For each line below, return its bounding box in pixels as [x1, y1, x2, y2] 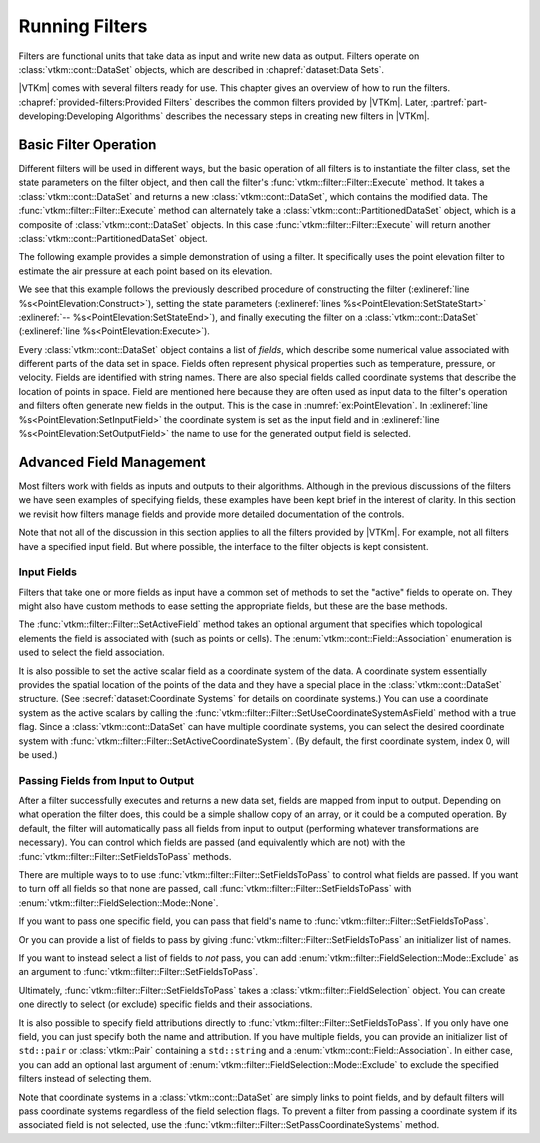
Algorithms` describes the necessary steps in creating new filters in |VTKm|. [115, 110, 430, 122]
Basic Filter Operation [18, 136, 157, 153]
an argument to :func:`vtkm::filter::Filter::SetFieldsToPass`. [18, 966, 259, 978]
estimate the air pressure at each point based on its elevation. [18, 265, 273, 277]
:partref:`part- [430, 96, 488, 108]
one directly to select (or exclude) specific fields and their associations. [18, 998, 313, 1010]
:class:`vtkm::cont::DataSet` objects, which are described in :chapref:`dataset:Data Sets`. [18, 63, 385, 75]
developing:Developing [18, 110, 114, 122]
